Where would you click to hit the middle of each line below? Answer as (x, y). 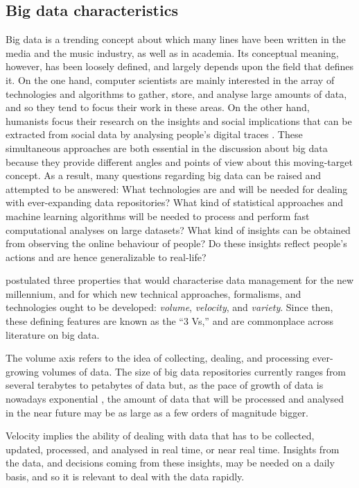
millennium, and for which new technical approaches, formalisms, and (154, 293)
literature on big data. (53, 334)
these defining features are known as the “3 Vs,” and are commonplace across (170, 321)
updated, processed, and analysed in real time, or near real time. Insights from (173, 449)
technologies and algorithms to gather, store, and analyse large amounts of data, (176, 93)
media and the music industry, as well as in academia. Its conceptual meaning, (172, 52)
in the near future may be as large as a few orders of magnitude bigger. (157, 412)
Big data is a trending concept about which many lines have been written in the (176, 39)
